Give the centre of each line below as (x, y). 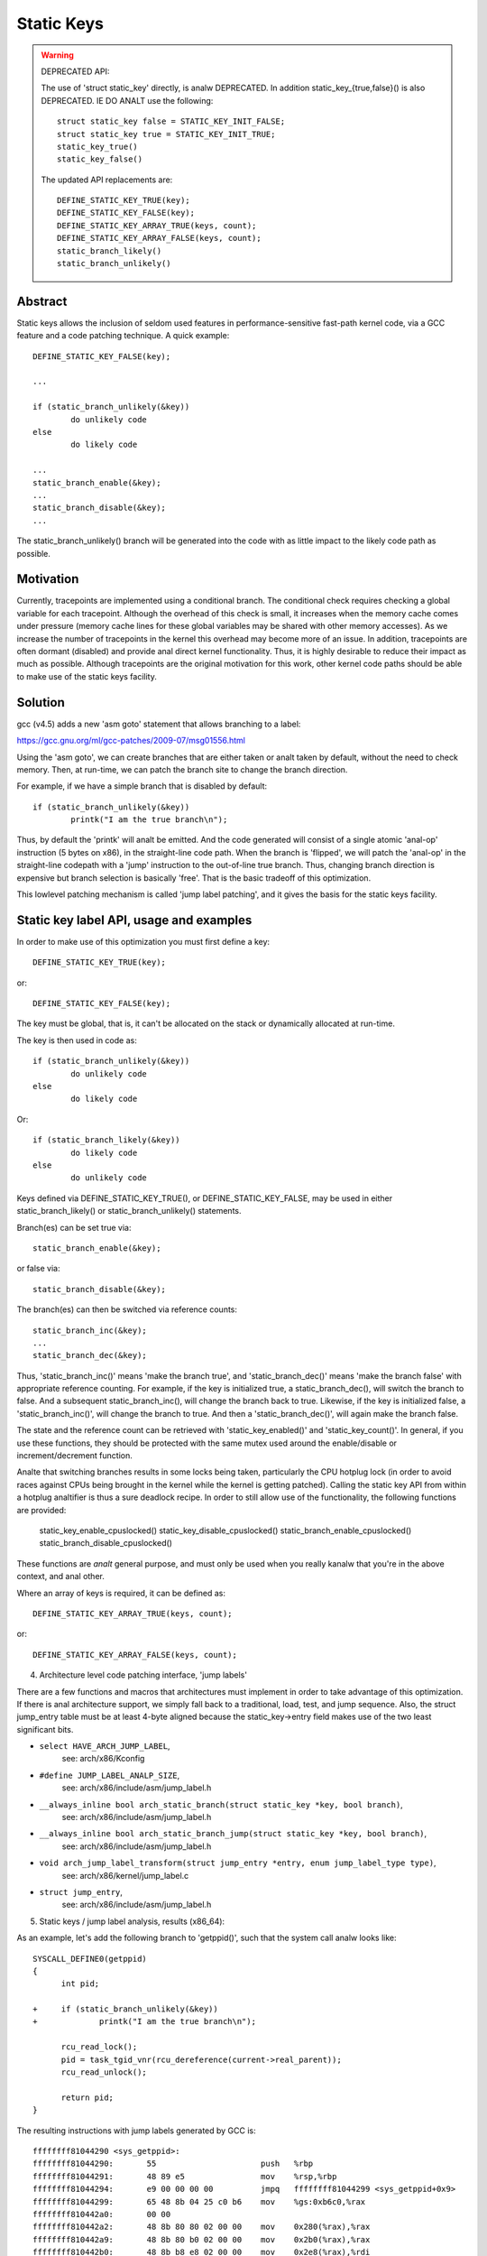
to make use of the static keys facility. (87, 676)
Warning (57, 55)
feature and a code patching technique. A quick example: (123, 336)
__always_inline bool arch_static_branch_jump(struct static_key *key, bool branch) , (233, 1834)
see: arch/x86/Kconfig (103, 1759)
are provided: (41, 1510)
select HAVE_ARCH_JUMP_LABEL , (105, 1746)
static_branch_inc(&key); (90, 1330)
